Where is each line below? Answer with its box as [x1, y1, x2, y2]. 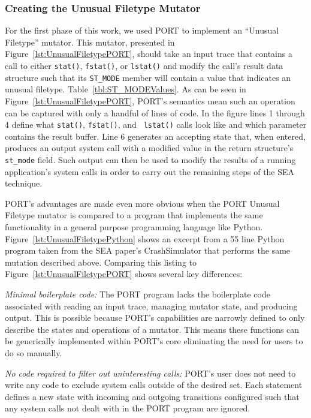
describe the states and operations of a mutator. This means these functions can [5, 323, 300, 335]
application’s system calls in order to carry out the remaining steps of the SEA [5, 165, 295, 178]
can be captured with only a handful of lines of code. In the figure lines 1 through [5, 106, 305, 119]
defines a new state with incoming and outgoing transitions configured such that [5, 390, 300, 402]
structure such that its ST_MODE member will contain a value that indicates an [5, 71, 291, 83]
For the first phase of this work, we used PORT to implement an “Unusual [5, 24, 279, 37]
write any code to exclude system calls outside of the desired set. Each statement [5, 378, 303, 391]
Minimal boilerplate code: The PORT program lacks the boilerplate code [5, 287, 270, 300]
